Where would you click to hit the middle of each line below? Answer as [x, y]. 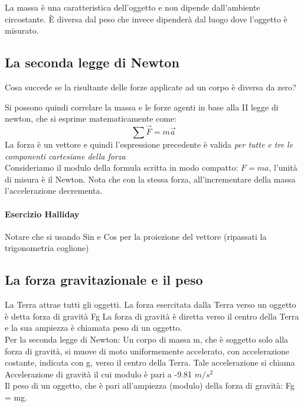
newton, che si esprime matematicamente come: [91, 118]
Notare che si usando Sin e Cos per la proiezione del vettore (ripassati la [136, 236]
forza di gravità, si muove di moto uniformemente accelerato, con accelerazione [147, 351]
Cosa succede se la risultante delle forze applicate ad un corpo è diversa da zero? [151, 87]
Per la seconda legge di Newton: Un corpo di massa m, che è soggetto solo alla [147, 339]
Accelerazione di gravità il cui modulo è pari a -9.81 [99, 374]
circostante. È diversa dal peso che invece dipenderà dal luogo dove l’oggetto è [146, 19]
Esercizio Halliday [42, 214]
